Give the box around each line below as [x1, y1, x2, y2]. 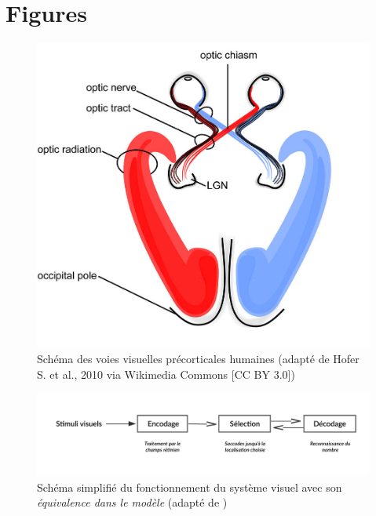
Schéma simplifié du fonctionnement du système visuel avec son [37, 478, 342, 495]
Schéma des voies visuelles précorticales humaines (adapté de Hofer [37, 351, 360, 367]
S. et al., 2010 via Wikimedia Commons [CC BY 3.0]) [37, 365, 295, 382]
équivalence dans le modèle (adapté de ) [37, 494, 228, 511]
